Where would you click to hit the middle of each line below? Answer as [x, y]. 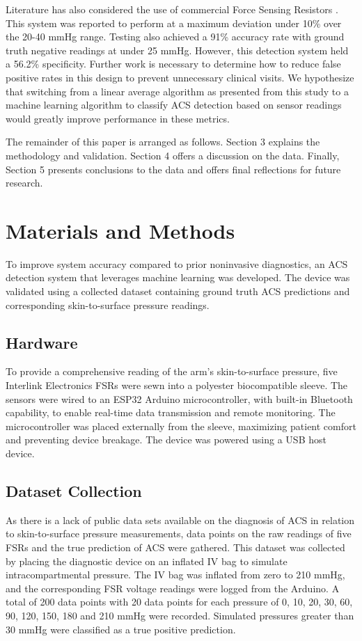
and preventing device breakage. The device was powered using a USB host [166, 440]
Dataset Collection [74, 490]
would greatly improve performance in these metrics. [118, 118]
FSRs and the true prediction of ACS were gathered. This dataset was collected [175, 547]
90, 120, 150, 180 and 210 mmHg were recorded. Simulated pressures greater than [180, 615]
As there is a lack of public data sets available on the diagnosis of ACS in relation [180, 520]
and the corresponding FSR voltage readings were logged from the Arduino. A [173, 588]
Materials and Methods [120, 230]
